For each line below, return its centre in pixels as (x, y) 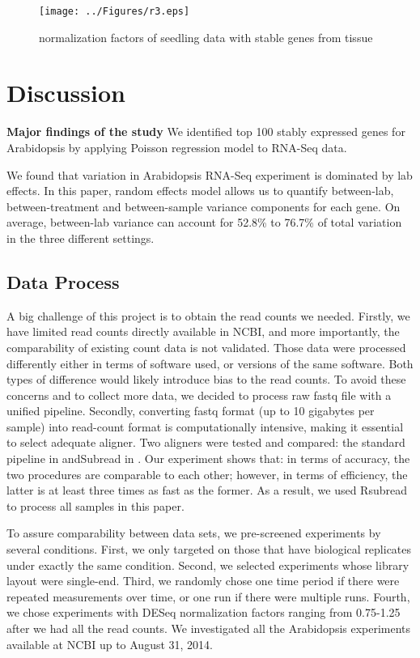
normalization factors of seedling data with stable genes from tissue (206, 37)
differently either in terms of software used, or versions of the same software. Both (210, 363)
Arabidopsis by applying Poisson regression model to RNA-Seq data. (177, 147)
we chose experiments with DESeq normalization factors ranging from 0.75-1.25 (204, 612)
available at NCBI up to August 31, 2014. (110, 644)
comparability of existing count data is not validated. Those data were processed (206, 347)
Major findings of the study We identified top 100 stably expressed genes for (206, 132)
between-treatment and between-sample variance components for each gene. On (204, 206)
